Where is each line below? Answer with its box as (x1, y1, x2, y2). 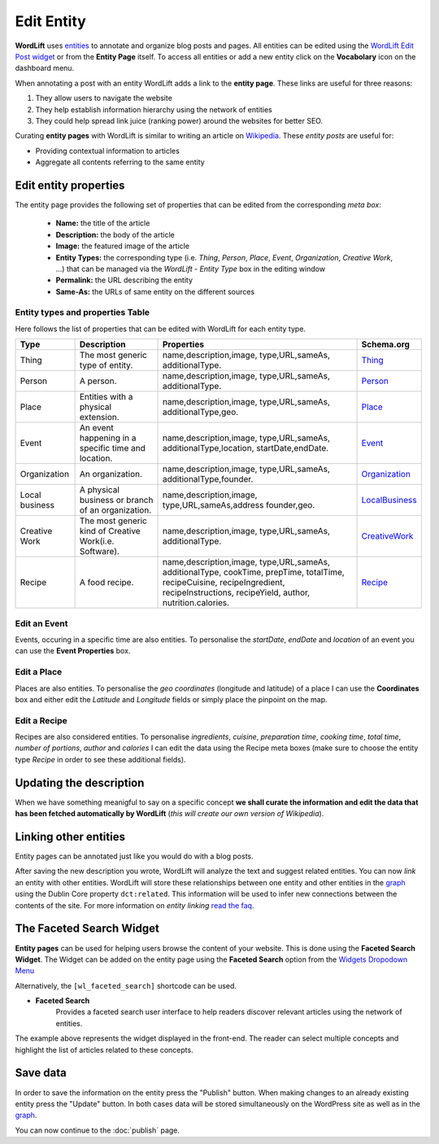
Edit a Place (15, 666, 63, 678)
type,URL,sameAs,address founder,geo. (162, 500, 315, 511)
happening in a (79, 432, 137, 443)
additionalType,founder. (162, 474, 254, 485)
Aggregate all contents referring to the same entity (35, 157, 205, 167)
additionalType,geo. (162, 407, 239, 418)
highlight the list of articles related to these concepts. (15, 1045, 194, 1054)
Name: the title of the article (55, 218, 150, 228)
